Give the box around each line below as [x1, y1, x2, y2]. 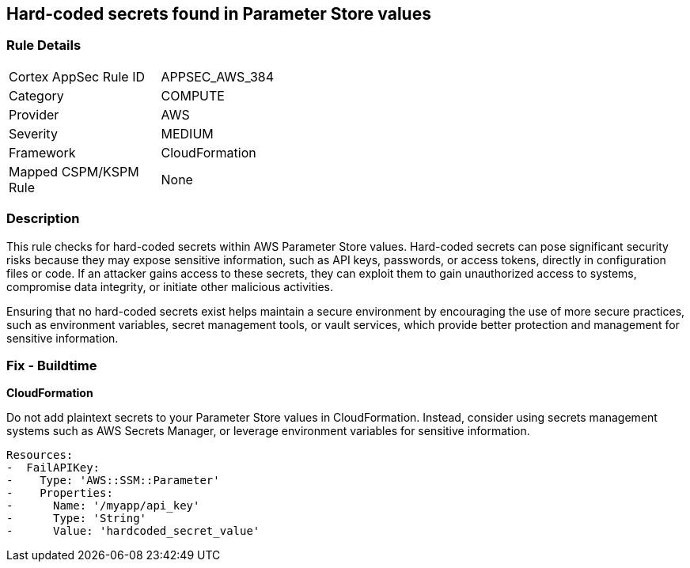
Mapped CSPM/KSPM [9, 163, 139, 180]
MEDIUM [161, 125, 214, 142]
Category [9, 87, 64, 104]
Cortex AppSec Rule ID [9, 68, 146, 85]
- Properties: [6, 487, 113, 500]
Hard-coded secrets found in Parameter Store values [6, 4, 431, 24]
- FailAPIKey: [6, 461, 100, 475]
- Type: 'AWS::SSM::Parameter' [6, 474, 220, 487]
